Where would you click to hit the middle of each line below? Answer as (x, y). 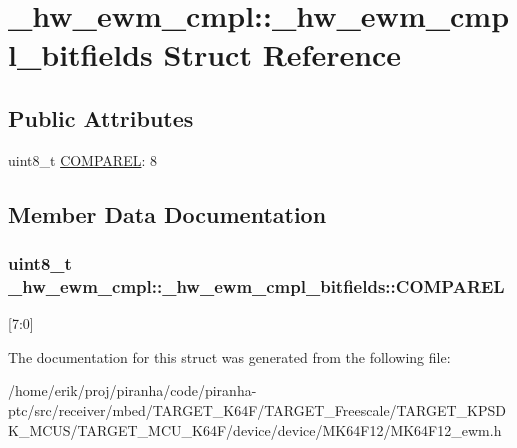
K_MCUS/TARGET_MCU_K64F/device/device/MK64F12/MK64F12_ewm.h (255, 429)
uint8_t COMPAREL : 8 (82, 159)
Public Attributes (101, 117)
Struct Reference (282, 54)
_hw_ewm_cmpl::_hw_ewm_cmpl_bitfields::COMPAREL (256, 285)
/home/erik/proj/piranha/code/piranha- (132, 390)
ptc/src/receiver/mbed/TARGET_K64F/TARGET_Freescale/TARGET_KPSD (257, 410)
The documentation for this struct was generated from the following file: (229, 356)
